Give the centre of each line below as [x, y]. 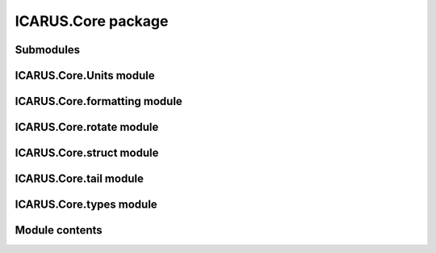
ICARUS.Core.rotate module [87, 127]
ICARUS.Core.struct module [87, 153]
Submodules [48, 50]
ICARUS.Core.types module [86, 205]
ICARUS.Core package [92, 21]
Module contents [59, 230]
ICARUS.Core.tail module [80, 179]
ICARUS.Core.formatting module [99, 101]
